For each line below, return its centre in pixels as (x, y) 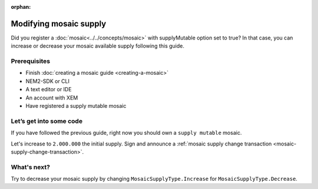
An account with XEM (52, 98)
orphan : (21, 7)
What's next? (30, 167)
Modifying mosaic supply (59, 24)
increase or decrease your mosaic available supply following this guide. (98, 46)
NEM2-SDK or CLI (48, 81)
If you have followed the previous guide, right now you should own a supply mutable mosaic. (126, 133)
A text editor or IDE (49, 89)
